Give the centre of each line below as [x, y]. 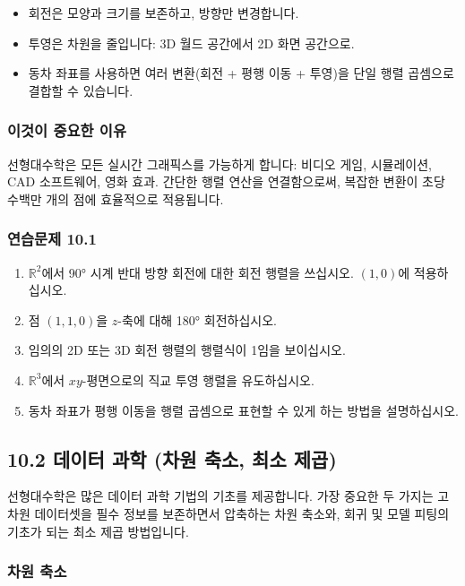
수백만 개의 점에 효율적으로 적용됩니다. [116, 198]
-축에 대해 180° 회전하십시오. [197, 319]
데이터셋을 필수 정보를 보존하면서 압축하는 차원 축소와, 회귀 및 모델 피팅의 [242, 513]
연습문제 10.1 [52, 239]
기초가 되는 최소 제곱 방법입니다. [98, 531]
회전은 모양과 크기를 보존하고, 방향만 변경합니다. [164, 13]
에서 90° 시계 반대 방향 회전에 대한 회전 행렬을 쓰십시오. [198, 272]
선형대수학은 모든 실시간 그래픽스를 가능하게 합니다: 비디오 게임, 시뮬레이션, [220, 164]
